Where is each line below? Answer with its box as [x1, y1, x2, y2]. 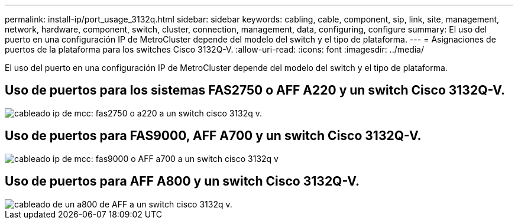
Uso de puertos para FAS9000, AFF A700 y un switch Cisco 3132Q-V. [5, 128, 422, 144]
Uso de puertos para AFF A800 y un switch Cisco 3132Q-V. [5, 174, 360, 189]
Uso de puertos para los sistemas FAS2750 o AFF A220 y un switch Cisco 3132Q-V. [5, 83, 506, 98]
